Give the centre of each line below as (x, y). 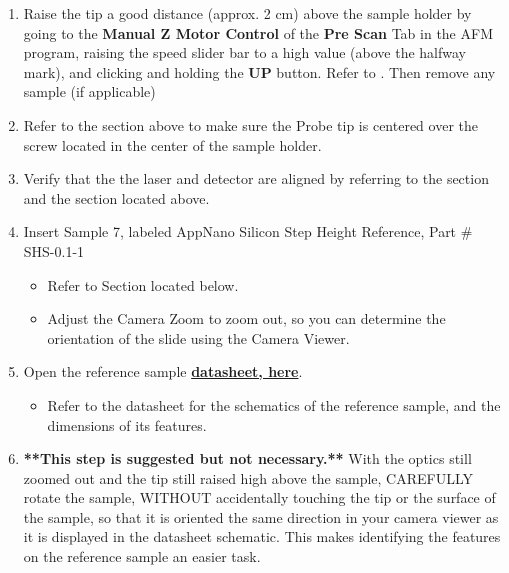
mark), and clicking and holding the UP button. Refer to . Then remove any (259, 71)
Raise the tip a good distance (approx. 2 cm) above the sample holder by (247, 13)
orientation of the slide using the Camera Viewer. (198, 337)
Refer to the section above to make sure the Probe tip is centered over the (250, 124)
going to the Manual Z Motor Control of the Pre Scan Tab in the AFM (258, 32)
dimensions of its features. (127, 424)
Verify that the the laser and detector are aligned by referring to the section (256, 178)
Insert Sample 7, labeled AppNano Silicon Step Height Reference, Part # (248, 231)
